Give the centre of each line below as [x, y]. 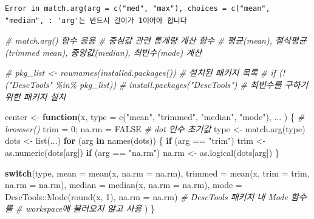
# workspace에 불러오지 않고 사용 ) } [85, 208]
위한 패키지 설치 [36, 96]
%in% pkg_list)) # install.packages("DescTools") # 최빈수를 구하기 [182, 84]
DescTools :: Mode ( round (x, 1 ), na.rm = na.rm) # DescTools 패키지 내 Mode [146, 196]
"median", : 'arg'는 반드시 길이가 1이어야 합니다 [96, 20]
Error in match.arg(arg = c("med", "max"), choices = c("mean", [138, 8]
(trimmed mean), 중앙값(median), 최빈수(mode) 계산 [104, 52]
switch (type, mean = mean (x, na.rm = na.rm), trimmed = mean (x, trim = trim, [157, 173]
